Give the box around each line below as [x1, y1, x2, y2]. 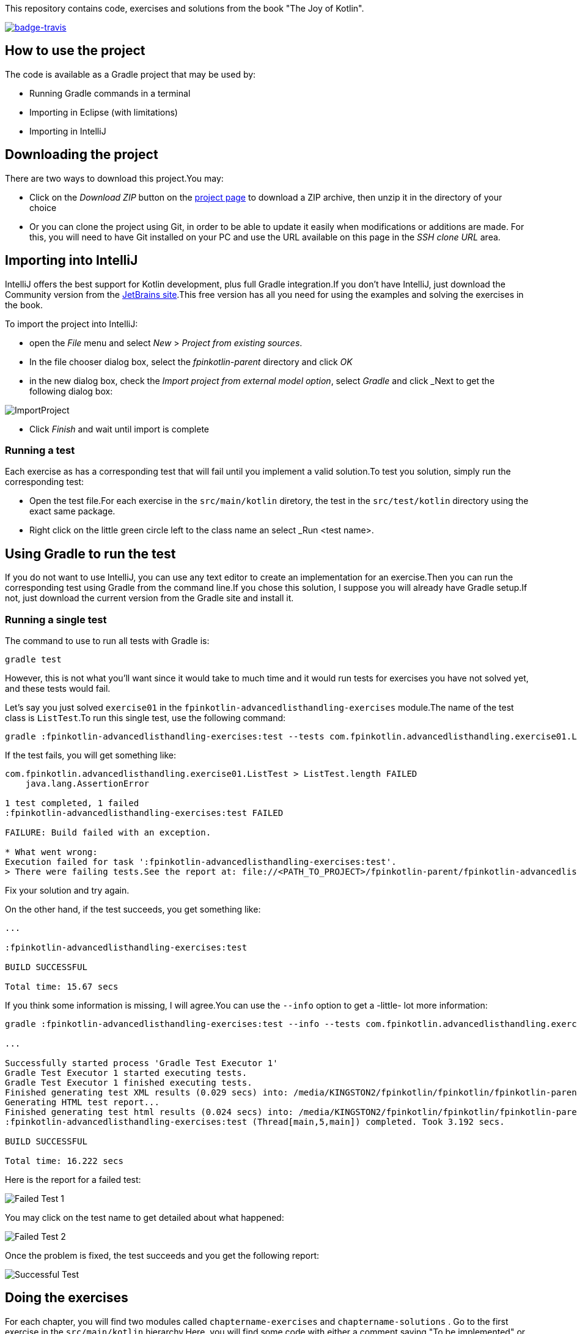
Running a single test [5, 613, 107, 626]
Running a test [5, 443, 75, 456]
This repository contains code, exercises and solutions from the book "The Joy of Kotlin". [5, 3, 364, 13]
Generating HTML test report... [5, 1097, 160, 1107]
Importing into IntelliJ [5, 253, 138, 269]
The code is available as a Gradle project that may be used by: [5, 69, 256, 80]
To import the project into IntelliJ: [5, 318, 138, 329]
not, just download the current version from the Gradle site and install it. [5, 593, 294, 604]
